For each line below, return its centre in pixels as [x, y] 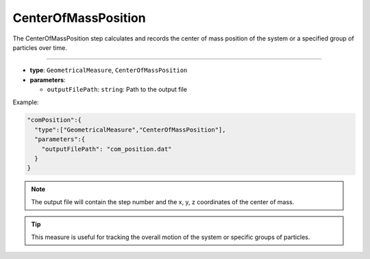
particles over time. [40, 47]
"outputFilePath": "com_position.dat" [107, 149]
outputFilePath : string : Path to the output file [117, 90]
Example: [26, 102]
